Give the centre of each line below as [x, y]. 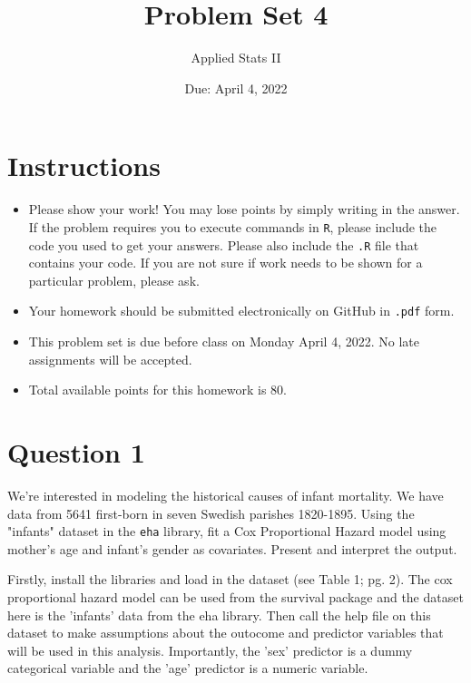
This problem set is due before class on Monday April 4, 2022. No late [224, 341]
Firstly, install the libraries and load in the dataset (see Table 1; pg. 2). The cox [230, 579]
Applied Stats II [236, 58]
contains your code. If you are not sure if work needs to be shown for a [226, 263]
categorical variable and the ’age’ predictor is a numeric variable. [188, 668]
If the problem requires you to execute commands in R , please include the [233, 226]
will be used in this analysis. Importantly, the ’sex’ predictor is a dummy [210, 650]
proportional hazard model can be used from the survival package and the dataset [235, 596]
